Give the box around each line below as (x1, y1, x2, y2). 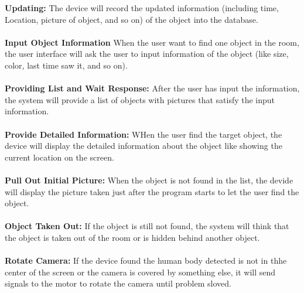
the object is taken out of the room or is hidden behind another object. (5, 231, 260, 243)
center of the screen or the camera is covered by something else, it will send (5, 265, 276, 278)
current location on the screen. (5, 151, 114, 163)
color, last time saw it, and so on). (5, 59, 128, 71)
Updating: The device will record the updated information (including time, (5, 2, 279, 13)
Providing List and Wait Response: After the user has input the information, (5, 82, 300, 94)
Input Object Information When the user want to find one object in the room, (5, 36, 299, 48)
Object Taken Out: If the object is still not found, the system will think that (5, 220, 289, 232)
